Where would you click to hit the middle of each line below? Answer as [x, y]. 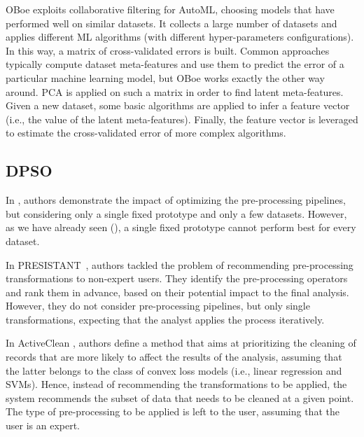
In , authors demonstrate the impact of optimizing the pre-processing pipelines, [176, 200]
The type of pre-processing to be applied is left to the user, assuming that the [173, 411]
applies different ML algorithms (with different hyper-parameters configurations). [180, 37]
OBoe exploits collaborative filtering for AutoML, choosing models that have [170, 9]
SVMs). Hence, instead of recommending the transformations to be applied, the [176, 384]
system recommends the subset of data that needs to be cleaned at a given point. [180, 397]
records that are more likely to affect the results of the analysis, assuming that [174, 357]
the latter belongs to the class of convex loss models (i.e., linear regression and [174, 370]
